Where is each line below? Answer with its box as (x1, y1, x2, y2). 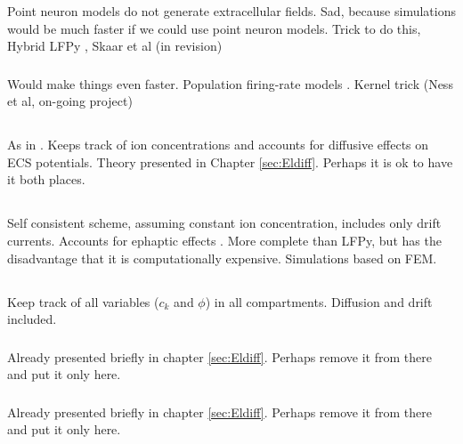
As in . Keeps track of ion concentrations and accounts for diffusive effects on (7, 135, 429, 154)
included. (7, 310, 57, 328)
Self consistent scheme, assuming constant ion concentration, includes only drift (7, 214, 442, 232)
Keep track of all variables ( (7, 292, 159, 311)
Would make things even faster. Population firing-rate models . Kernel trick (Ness (7, 74, 453, 93)
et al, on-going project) (7, 92, 133, 110)
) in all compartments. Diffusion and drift (205, 292, 433, 311)
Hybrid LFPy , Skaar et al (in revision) (7, 36, 223, 55)
